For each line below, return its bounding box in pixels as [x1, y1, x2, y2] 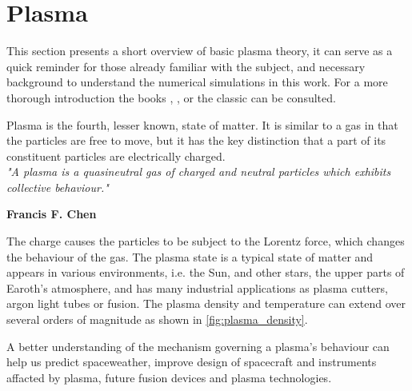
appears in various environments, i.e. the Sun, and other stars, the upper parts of [6, 264, 405, 281]
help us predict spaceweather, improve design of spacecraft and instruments [6, 353, 377, 370]
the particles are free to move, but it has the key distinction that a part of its [6, 132, 386, 149]
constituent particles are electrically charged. [6, 147, 226, 164]
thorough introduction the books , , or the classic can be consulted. [6, 89, 336, 106]
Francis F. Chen [6, 205, 97, 222]
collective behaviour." [6, 178, 109, 195]
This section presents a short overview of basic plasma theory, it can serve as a [6, 42, 393, 59]
